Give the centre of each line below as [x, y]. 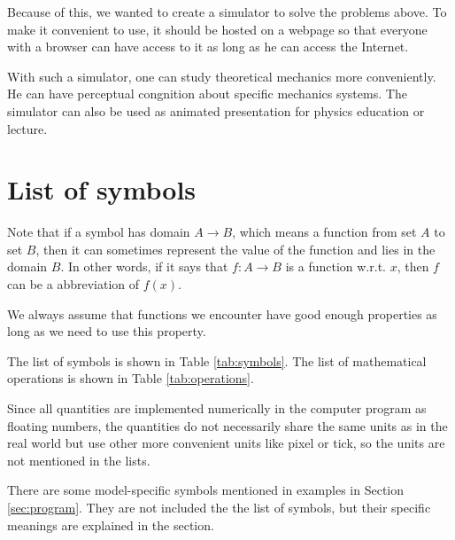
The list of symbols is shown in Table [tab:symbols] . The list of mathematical [217, 360]
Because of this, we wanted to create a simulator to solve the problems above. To [227, 12]
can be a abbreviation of [73, 284]
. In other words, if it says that [144, 266]
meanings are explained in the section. [111, 524]
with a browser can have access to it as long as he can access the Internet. [208, 47]
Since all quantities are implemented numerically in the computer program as [217, 408]
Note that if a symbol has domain [99, 232]
